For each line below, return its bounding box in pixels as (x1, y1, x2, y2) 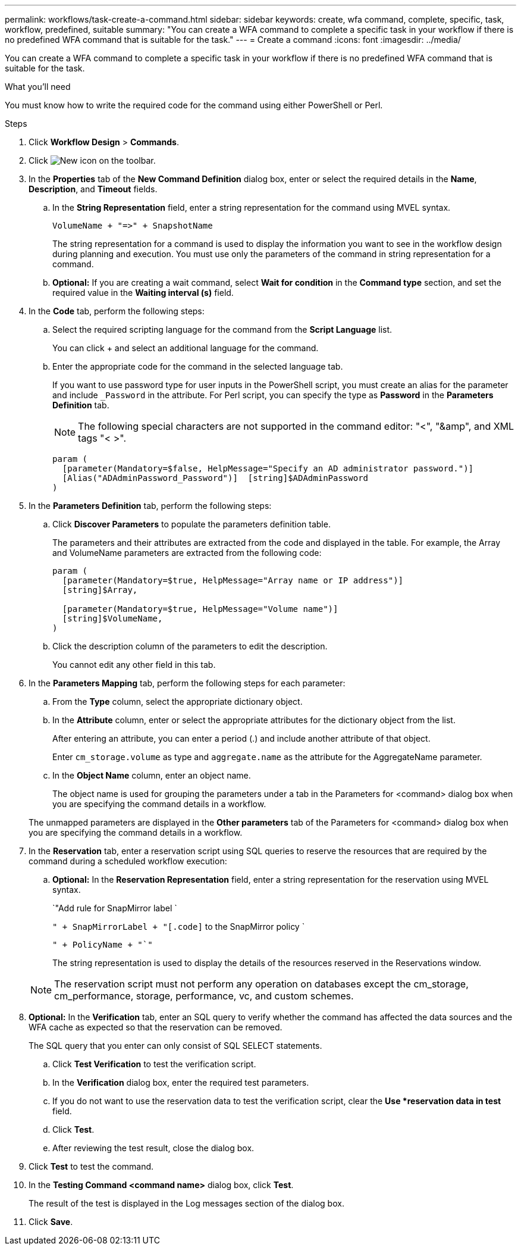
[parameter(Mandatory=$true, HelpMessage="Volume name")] (62, 604, 338, 614)
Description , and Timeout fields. (29, 184, 158, 194)
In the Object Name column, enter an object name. (52, 770, 251, 780)
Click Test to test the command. (29, 1161, 154, 1171)
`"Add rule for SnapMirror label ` (52, 903, 177, 913)
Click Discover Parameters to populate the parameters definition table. (52, 519, 331, 529)
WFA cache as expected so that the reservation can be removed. (29, 1022, 283, 1032)
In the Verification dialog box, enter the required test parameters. (52, 1077, 309, 1087)
